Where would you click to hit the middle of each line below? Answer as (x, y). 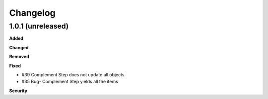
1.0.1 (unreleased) (39, 26)
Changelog (32, 13)
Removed (19, 57)
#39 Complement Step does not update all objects (73, 74)
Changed (19, 47)
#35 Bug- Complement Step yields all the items (70, 82)
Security (18, 91)
